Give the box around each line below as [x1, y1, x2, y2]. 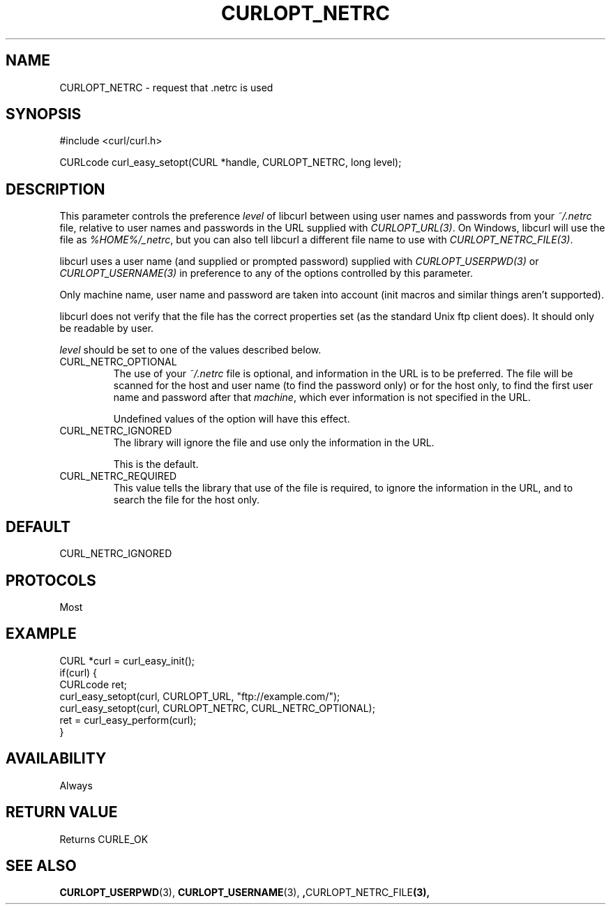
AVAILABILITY [6, 750, 107, 768]
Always [59, 779, 93, 791]
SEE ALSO [6, 856, 77, 874]
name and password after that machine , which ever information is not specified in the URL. [113, 391, 531, 404]
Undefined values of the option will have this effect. [113, 413, 350, 425]
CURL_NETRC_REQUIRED [59, 470, 177, 483]
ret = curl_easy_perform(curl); [59, 713, 197, 726]
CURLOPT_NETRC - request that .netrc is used [59, 81, 273, 93]
